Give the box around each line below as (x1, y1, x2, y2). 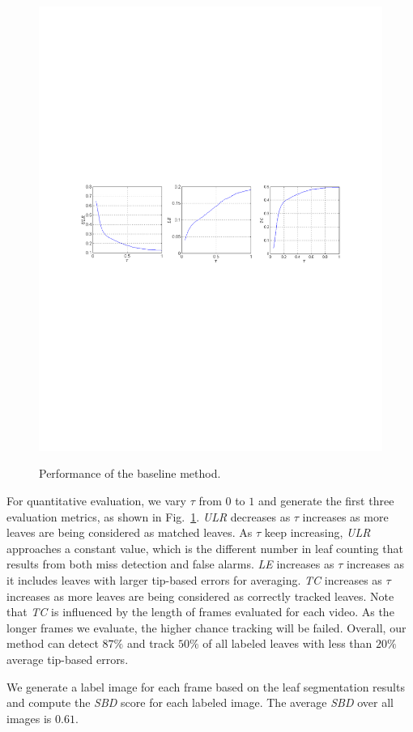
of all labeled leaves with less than (202, 635, 373, 652)
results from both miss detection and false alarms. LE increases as (6, 555, 334, 572)
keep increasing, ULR (264, 524, 371, 541)
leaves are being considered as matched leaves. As (6, 524, 253, 541)
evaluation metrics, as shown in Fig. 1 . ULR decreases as (6, 508, 291, 525)
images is (6, 709, 52, 726)
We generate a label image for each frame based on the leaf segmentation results (6, 678, 405, 695)
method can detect (6, 635, 99, 652)
